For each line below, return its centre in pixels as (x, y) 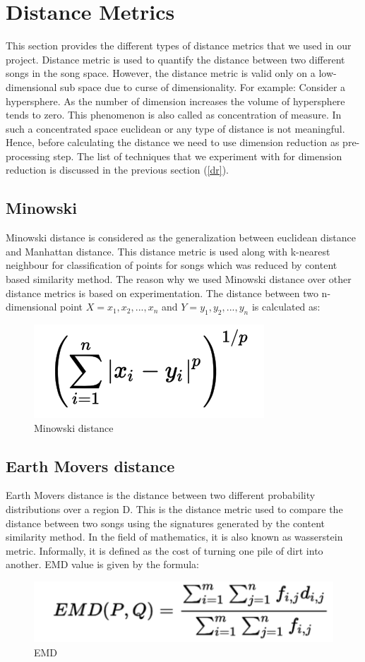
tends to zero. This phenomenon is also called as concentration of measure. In (174, 115)
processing (28, 156)
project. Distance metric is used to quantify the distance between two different (175, 59)
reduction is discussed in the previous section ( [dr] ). (117, 170)
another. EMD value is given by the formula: (102, 564)
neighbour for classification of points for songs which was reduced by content (172, 265)
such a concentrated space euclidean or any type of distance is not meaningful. (175, 128)
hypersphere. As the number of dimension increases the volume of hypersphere (175, 101)
